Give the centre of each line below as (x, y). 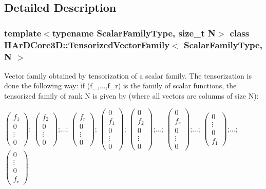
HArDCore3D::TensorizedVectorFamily (87, 44)
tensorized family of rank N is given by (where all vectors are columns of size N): (131, 96)
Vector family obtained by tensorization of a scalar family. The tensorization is (128, 75)
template (23, 33)
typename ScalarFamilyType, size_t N (134, 33)
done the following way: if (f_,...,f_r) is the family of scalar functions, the (120, 86)
